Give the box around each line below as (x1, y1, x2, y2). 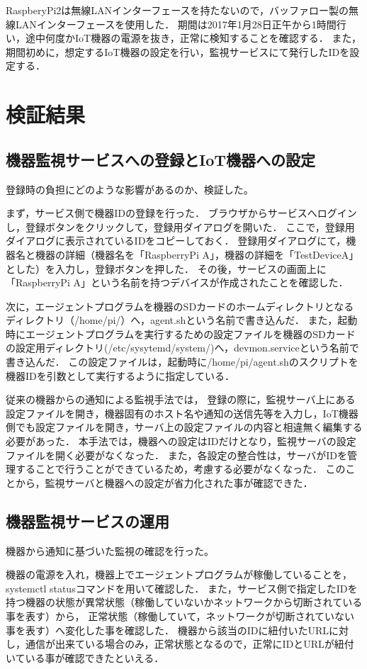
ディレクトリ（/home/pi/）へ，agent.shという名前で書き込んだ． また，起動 (6, 313, 358, 327)
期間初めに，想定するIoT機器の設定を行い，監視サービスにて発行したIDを (6, 44, 350, 59)
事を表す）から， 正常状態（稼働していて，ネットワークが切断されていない (6, 609, 354, 623)
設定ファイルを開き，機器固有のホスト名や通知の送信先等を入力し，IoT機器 (6, 405, 358, 420)
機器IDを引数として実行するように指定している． (6, 368, 235, 383)
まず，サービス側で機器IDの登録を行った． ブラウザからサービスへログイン (6, 206, 357, 220)
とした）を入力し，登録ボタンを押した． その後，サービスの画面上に (6, 261, 327, 276)
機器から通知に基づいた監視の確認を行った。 (6, 543, 214, 558)
